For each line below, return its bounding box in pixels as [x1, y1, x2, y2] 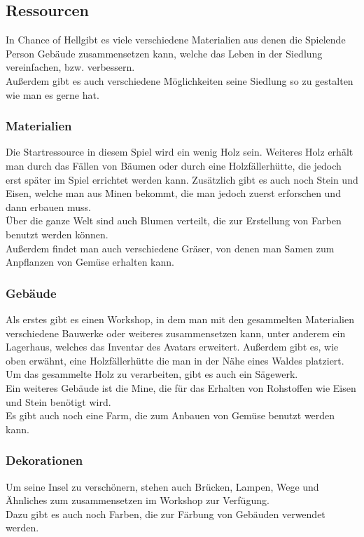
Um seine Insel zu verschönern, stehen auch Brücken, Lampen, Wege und [6, 479, 319, 494]
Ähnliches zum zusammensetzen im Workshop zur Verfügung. [6, 493, 269, 508]
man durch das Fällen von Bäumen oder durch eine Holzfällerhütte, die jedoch [6, 158, 342, 172]
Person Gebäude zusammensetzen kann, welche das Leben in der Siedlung [6, 46, 323, 60]
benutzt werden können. [6, 226, 108, 241]
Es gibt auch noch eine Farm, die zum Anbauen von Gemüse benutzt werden [6, 408, 335, 423]
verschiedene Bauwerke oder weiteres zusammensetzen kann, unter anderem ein [6, 325, 346, 340]
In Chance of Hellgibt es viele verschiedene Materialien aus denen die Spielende [6, 32, 346, 47]
